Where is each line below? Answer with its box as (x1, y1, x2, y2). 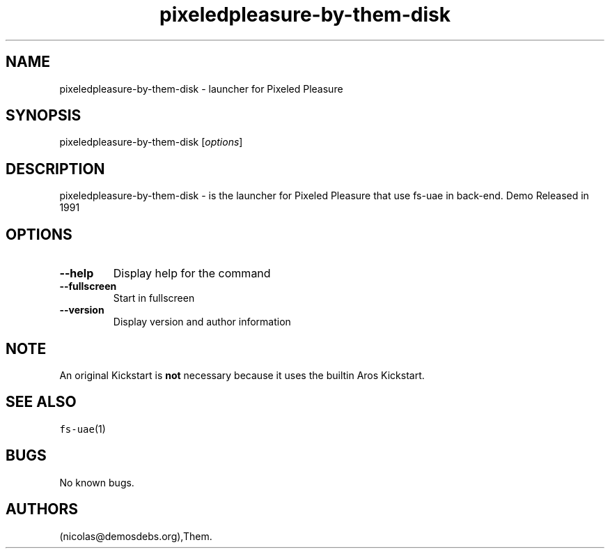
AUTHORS (6, 500, 79, 518)
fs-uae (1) (59, 422, 106, 435)
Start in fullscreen (113, 292, 195, 305)
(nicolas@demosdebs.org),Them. (59, 530, 212, 542)
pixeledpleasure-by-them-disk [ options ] (59, 136, 243, 148)
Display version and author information (113, 316, 291, 328)
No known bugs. (59, 476, 134, 488)
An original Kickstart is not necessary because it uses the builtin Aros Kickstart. (59, 369, 425, 381)
